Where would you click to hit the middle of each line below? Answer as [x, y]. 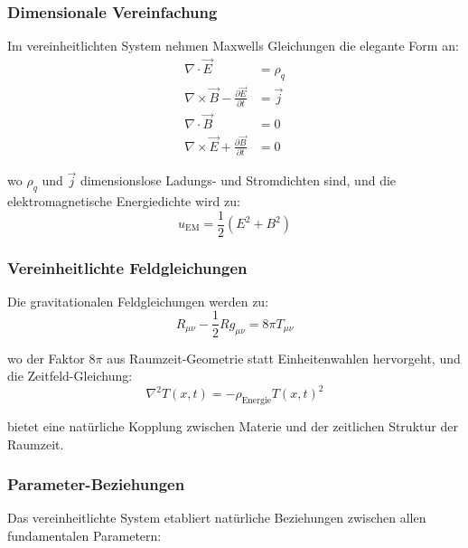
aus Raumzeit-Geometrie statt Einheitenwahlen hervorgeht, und [284, 358]
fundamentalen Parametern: [84, 535]
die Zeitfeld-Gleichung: [70, 376]
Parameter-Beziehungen [96, 484]
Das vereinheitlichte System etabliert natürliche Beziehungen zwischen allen [217, 518]
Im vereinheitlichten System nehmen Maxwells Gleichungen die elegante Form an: [233, 46]
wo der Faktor [46, 358]
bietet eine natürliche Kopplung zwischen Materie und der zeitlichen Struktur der [233, 425]
